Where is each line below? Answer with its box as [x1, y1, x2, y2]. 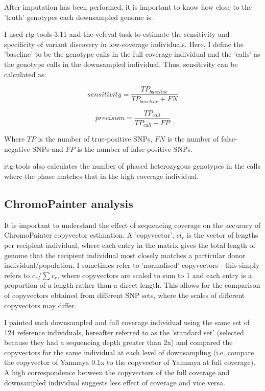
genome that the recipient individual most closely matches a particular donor [4, 249, 246, 260]
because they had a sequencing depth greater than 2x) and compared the [4, 337, 233, 348]
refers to [4, 269, 30, 280]
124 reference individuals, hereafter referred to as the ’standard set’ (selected [4, 327, 244, 337]
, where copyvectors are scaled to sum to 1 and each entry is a [57, 269, 252, 280]
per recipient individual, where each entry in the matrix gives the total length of [4, 239, 255, 250]
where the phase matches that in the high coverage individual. [4, 170, 199, 181]
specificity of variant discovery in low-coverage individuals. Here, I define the [4, 38, 244, 49]
